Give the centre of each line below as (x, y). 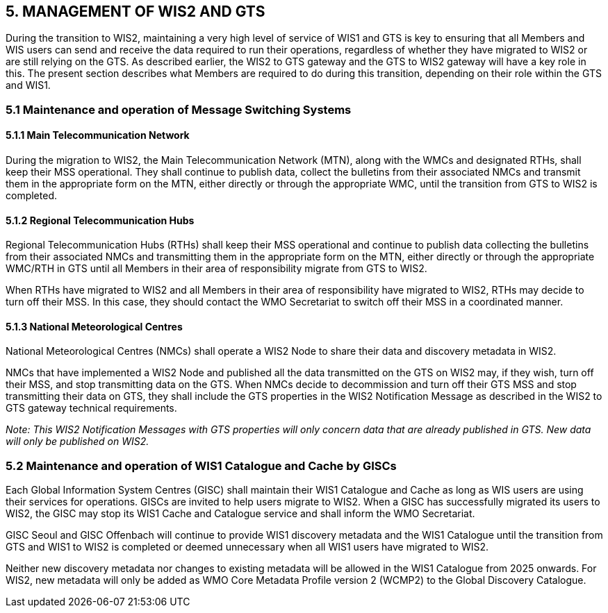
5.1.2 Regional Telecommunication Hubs (100, 220)
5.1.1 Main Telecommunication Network (98, 135)
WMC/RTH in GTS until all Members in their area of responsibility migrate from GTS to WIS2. (216, 269)
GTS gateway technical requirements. (91, 408)
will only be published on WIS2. (77, 442)
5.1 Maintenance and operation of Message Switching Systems (179, 109)
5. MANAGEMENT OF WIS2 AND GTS (135, 11)
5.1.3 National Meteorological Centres (94, 326)
